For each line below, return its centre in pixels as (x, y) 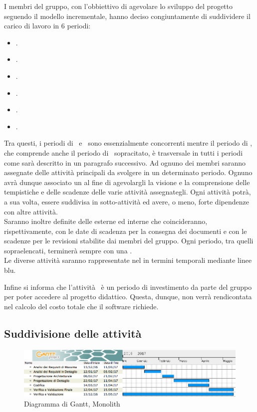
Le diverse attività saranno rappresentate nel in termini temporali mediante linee (128, 260)
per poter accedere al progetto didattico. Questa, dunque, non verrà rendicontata (128, 297)
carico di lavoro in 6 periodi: (47, 26)
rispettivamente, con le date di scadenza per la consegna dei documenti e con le (126, 231)
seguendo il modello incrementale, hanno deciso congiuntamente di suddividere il (127, 16)
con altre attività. (31, 211)
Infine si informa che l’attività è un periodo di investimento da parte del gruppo (128, 287)
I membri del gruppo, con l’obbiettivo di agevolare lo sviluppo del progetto (118, 6)
